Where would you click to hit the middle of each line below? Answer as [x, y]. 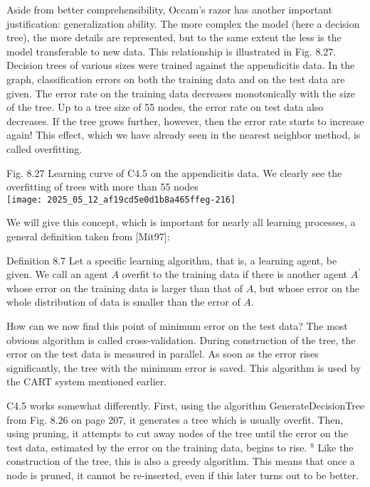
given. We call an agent [57, 274]
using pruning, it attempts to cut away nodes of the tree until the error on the [177, 433]
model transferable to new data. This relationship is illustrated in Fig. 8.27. [171, 51]
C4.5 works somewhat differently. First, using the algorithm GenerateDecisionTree [186, 405]
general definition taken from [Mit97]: [88, 236]
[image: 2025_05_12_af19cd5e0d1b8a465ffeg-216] [121, 199]
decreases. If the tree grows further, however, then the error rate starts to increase [185, 121]
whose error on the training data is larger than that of [125, 288]
